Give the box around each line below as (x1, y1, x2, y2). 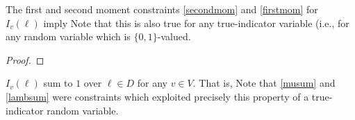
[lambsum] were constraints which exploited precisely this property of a (6, 89, 309, 103)
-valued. (157, 29, 191, 44)
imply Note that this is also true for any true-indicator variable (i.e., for (43, 15, 349, 30)
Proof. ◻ (6, 52, 44, 67)
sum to (43, 76, 73, 90)
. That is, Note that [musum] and (192, 76, 336, 90)
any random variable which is (6, 29, 131, 44)
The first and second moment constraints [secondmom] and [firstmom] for (6, 2, 318, 16)
